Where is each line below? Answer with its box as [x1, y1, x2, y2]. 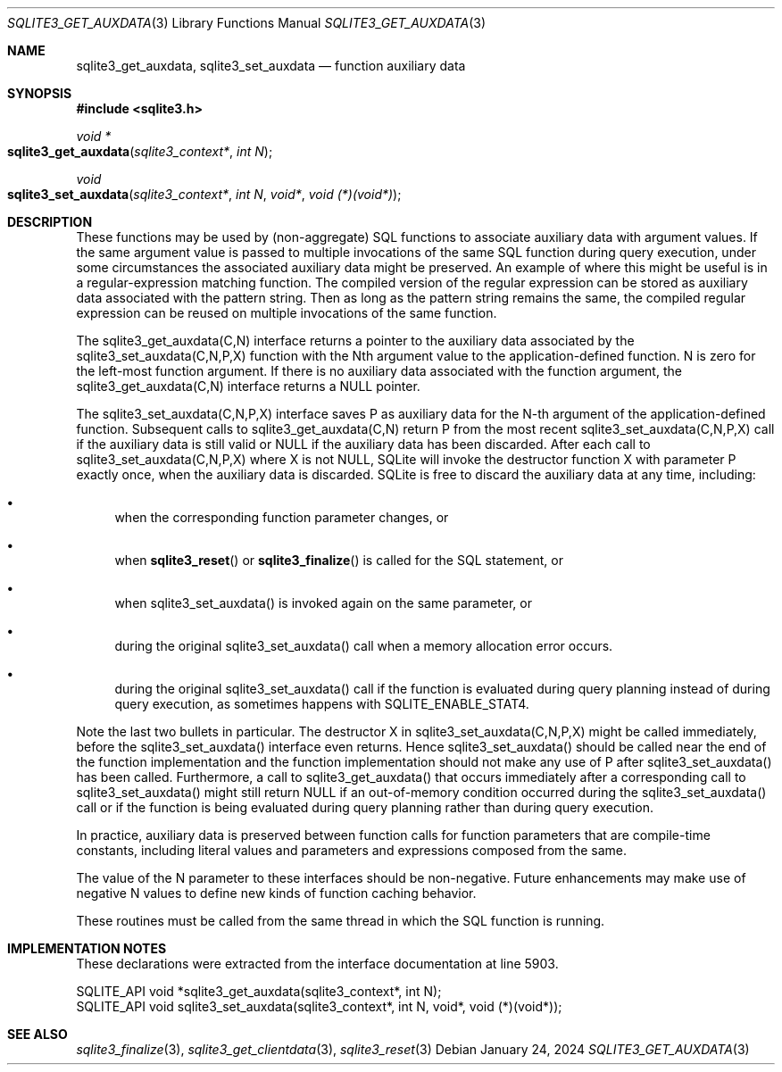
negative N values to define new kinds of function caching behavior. [76, 885, 477, 901]
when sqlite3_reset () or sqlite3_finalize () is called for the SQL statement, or [114, 553, 563, 568]
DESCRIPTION [7, 214, 93, 229]
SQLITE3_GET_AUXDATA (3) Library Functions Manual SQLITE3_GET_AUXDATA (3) [7, 15, 487, 30]
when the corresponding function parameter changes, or [114, 510, 449, 525]
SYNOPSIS [7, 86, 72, 101]
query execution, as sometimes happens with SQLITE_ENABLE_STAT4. [114, 696, 529, 711]
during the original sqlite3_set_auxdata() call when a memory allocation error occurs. [114, 638, 613, 653]
